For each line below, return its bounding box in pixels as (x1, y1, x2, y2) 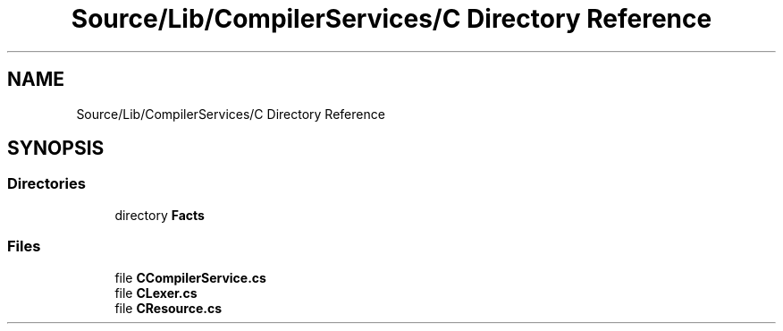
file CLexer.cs (114, 284, 198, 301)
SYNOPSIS (7, 137, 105, 160)
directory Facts (114, 207, 205, 223)
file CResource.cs (114, 300, 223, 316)
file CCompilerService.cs (114, 269, 266, 285)
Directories (7, 174, 86, 193)
